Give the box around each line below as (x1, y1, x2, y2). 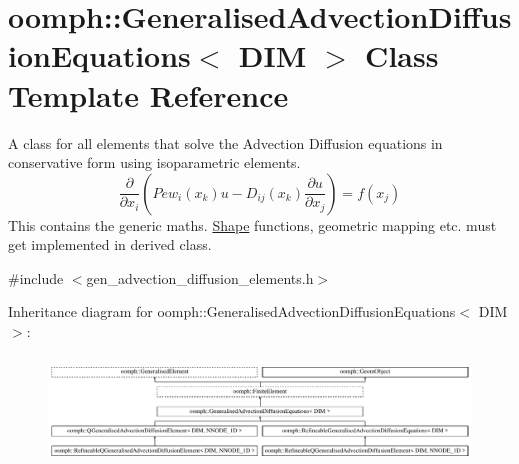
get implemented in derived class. (8, 234, 212, 255)
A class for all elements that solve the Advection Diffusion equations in (8, 132, 443, 153)
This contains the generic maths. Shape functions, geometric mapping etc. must (8, 214, 497, 235)
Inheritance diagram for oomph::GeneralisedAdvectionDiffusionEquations (8, 301, 456, 322)
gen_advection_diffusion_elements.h (86, 267, 314, 288)
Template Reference (8, 74, 289, 115)
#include (8, 267, 64, 288)
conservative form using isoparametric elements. (8, 152, 301, 173)
